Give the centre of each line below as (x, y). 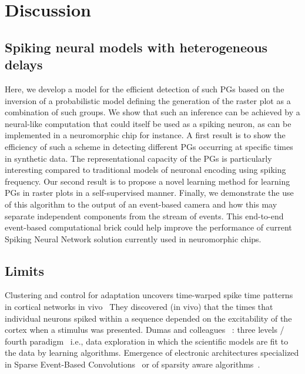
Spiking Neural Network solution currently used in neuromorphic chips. (133, 238)
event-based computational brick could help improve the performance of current (148, 227)
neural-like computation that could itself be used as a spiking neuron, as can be (148, 123)
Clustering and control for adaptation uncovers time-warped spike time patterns (149, 295)
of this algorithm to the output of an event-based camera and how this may (141, 204)
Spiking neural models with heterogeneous (136, 47)
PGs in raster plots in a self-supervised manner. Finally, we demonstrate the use (149, 193)
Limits (24, 270)
